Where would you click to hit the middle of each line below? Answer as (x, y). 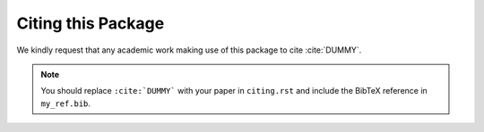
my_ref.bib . (66, 103)
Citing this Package (91, 23)
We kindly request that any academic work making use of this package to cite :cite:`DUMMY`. (189, 50)
